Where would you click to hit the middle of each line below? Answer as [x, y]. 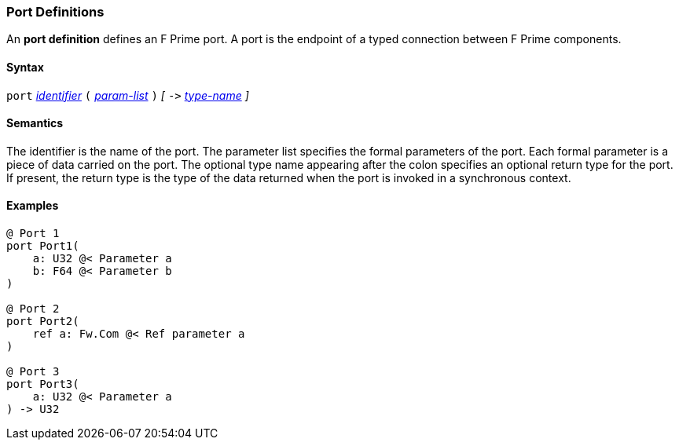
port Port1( [43, 246]
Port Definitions [55, 12]
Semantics [35, 123]
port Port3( [43, 384]
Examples [33, 206]
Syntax [25, 67]
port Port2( [43, 322]
